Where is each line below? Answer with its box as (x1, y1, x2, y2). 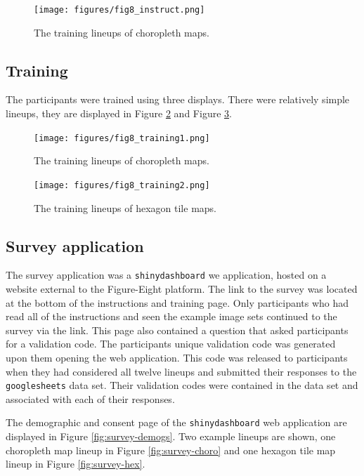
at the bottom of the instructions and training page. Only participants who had (6, 295, 349, 310)
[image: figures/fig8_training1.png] (34, 133, 210, 143)
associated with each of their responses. (6, 391, 175, 406)
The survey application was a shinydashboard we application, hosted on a (6, 267, 327, 282)
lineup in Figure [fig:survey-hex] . (6, 456, 145, 471)
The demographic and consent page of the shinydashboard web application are (6, 415, 347, 430)
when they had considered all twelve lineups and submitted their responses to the (6, 364, 357, 378)
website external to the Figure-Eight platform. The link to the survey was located (6, 282, 358, 296)
